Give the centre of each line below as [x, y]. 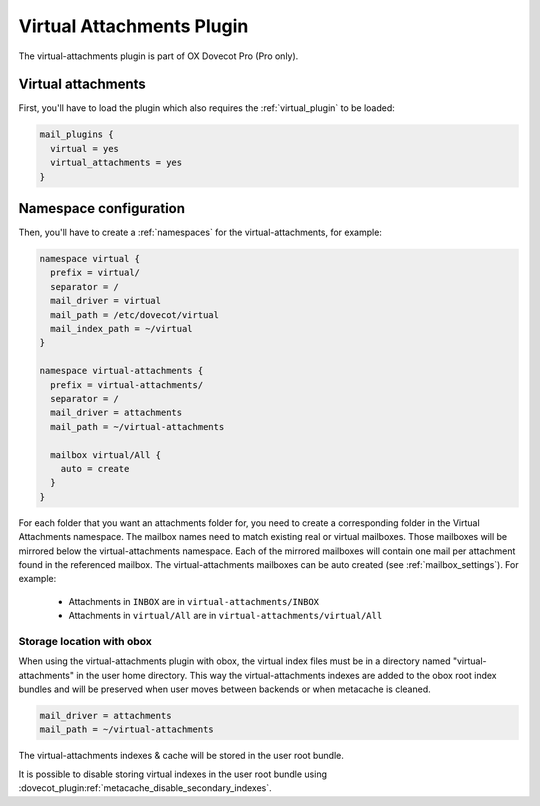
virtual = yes [85, 148]
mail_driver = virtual [106, 301]
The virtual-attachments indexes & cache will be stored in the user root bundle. [181, 756]
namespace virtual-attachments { [121, 371]
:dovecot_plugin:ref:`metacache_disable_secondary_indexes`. [145, 788]
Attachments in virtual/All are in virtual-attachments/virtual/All [225, 616]
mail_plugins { [76, 134]
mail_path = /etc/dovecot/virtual [135, 314]
